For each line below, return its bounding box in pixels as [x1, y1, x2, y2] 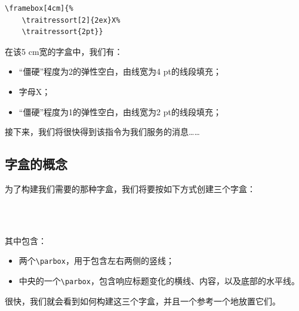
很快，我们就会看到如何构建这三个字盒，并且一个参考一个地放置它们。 [5, 294, 280, 307]
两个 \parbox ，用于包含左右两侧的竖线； [19, 254, 174, 267]
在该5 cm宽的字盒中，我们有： [5, 45, 123, 57]
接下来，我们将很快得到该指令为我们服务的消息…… [5, 125, 200, 138]
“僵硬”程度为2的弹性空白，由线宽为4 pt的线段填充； [19, 65, 221, 78]
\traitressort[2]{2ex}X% [21, 16, 121, 24]
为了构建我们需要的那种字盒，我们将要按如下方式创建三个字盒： [5, 182, 255, 195]
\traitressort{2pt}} [21, 27, 103, 36]
